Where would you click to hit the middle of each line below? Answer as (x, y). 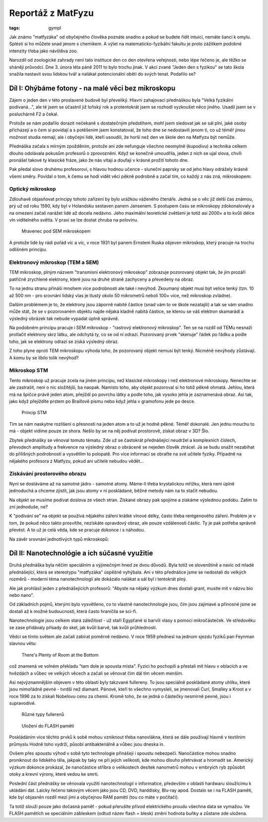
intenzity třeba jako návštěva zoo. (44, 51)
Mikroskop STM (29, 370)
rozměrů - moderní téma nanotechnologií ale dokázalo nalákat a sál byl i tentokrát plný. (98, 579)
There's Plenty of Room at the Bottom (60, 655)
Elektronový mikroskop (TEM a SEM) (54, 262)
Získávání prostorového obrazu (48, 474)
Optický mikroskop (33, 189)
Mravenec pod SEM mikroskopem (56, 231)
